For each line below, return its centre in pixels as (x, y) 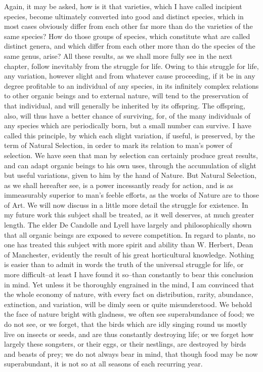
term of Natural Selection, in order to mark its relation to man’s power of (118, 145)
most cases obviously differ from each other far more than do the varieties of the (128, 26)
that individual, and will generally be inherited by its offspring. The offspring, (125, 105)
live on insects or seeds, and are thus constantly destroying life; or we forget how (129, 334)
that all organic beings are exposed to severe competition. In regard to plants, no (130, 234)
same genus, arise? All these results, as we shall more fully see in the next (118, 55)
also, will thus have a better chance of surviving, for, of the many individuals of (127, 115)
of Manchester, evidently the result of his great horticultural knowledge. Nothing (129, 254)
